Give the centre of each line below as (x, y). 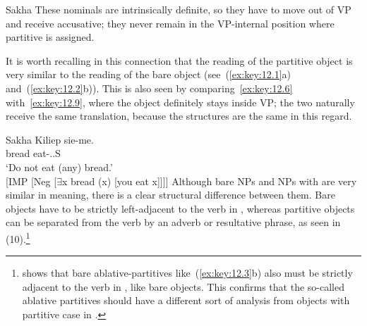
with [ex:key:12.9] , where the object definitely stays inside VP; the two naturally (180, 102)
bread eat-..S (33, 153)
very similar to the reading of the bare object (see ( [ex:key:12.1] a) (148, 74)
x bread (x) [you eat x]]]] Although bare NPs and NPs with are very (209, 181)
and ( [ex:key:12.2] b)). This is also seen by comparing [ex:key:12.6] (149, 88)
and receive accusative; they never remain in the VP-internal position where (170, 23)
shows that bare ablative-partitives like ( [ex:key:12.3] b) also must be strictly (187, 273)
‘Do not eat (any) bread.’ (59, 167)
